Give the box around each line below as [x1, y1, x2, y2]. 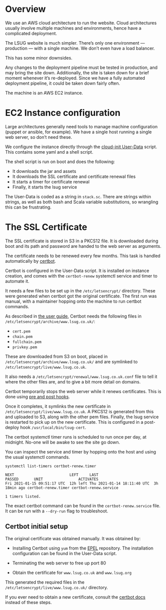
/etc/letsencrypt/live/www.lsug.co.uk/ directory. [5, 584, 108, 590]
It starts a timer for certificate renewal [12, 178, 90, 184]
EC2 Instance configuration [5, 108, 120, 118]
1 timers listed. [5, 494, 41, 499]
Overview [5, 3, 46, 15]
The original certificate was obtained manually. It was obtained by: [5, 535, 141, 541]
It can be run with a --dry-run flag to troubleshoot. [5, 508, 109, 514]
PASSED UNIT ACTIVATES [5, 477, 99, 482]
